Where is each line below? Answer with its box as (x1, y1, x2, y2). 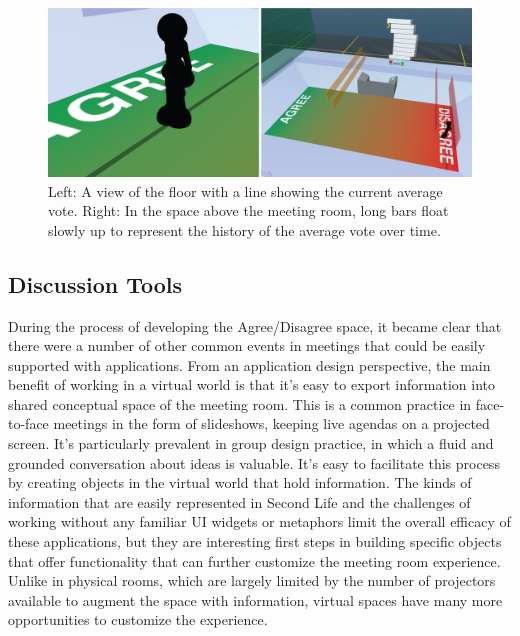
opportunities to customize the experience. (8, 609, 268, 630)
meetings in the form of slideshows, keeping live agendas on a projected (53, 413, 490, 434)
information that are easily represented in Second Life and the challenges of (8, 491, 471, 512)
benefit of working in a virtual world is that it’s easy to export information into (8, 374, 495, 395)
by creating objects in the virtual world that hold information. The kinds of (8, 472, 472, 493)
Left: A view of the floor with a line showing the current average (48, 180, 443, 201)
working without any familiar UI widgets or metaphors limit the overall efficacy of (8, 511, 511, 532)
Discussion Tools (8, 268, 183, 299)
